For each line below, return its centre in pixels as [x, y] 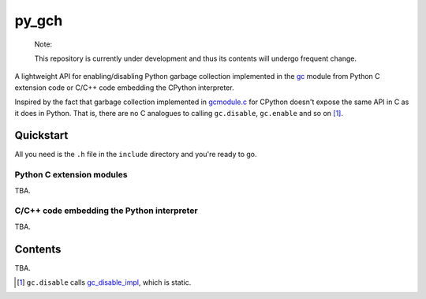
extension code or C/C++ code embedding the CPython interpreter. [124, 88]
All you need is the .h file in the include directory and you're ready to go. [136, 155]
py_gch [39, 21]
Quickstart [41, 135]
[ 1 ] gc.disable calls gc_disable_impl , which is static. [104, 282]
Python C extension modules [71, 175]
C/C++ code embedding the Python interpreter [106, 211]
